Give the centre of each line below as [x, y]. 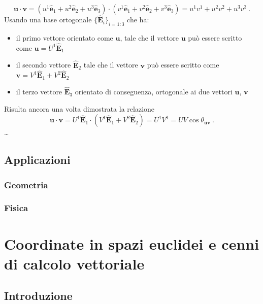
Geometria [26, 184]
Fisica [16, 208]
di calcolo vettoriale [74, 263]
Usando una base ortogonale [48, 20]
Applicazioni [37, 160]
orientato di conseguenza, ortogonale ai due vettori [154, 92]
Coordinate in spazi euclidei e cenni [132, 243]
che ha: [138, 20]
